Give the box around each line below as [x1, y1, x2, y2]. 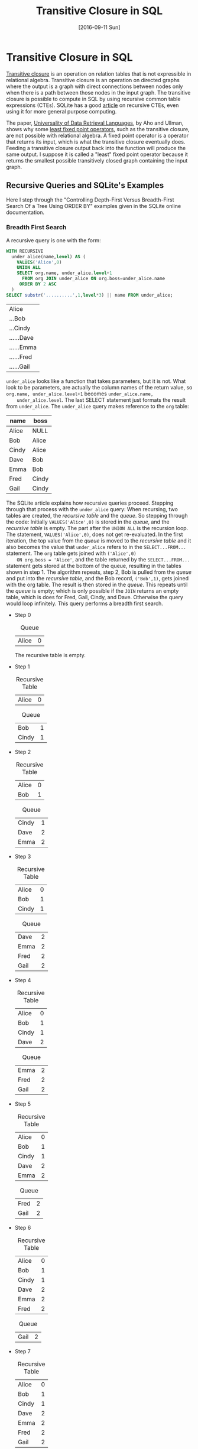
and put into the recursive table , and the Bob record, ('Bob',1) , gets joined [6, 574, 189, 581]
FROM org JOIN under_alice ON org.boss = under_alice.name [21, 276, 165, 282]
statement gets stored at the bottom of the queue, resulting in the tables [6, 562, 181, 569]
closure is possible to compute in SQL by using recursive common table [6, 95, 181, 102]
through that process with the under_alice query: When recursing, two [6, 505, 178, 512]
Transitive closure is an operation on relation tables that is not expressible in [6, 70, 191, 77]
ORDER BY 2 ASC [19, 281, 57, 287]
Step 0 [14, 611, 31, 618]
